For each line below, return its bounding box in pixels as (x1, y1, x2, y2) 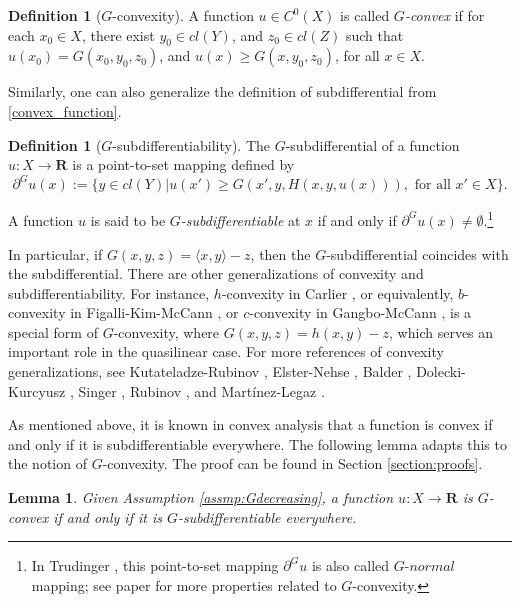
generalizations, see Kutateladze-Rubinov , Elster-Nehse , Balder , (8, 361, 412, 382)
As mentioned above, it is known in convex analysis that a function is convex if (8, 414, 493, 435)
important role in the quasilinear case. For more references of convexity (8, 341, 444, 362)
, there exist (81, 24, 155, 45)
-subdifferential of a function (285, 134, 460, 155)
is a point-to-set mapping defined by (72, 154, 295, 175)
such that (345, 24, 404, 45)
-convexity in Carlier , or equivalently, (221, 282, 454, 303)
